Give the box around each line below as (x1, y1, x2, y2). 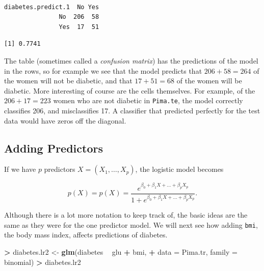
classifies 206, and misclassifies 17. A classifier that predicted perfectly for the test (4, 105, 260, 115)
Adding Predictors (4, 140, 103, 156)
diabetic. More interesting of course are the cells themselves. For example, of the (4, 85, 255, 96)
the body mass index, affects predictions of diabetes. (4, 229, 168, 240)
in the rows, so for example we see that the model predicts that (4, 65, 202, 76)
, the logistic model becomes (135, 164, 224, 174)
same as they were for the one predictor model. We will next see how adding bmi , (4, 219, 258, 230)
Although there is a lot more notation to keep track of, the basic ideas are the (4, 209, 248, 220)
